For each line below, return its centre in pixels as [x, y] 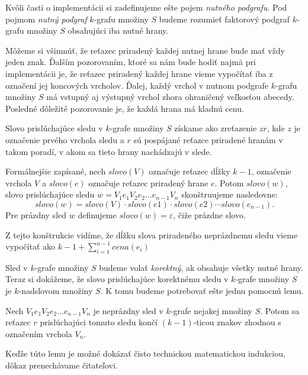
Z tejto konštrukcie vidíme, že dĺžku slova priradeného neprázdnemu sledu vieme [152, 235]
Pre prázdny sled [36, 214]
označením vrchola [39, 333]
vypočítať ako [31, 246]
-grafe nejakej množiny [211, 310]
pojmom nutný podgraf [46, 19]
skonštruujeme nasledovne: [230, 194]
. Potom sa [280, 310]
